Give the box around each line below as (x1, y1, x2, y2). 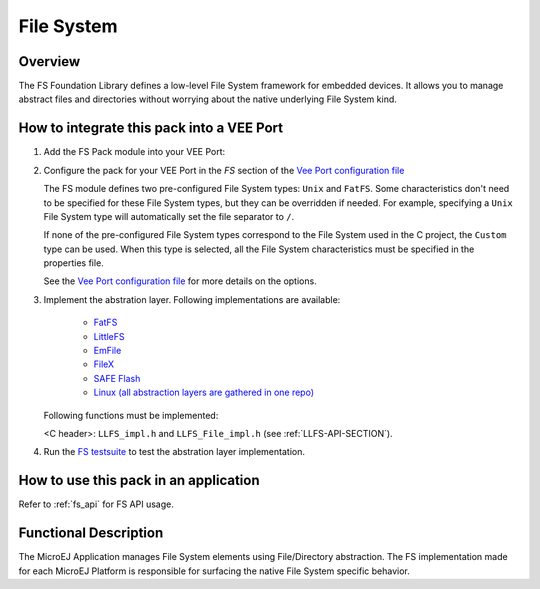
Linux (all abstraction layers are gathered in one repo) (93, 386, 315, 399)
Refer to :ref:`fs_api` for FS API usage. (18, 498, 174, 510)
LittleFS (93, 330, 125, 342)
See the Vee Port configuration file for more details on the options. (43, 275, 317, 287)
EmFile (93, 345, 122, 357)
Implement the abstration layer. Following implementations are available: (43, 293, 341, 305)
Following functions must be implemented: (43, 409, 219, 421)
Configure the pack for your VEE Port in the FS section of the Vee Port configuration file (43, 164, 405, 176)
